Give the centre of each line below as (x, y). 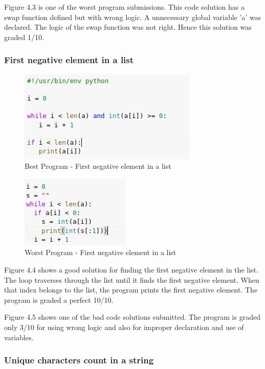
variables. (19, 337)
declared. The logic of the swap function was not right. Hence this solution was (128, 27)
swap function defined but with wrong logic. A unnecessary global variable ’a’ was (133, 17)
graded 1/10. (24, 37)
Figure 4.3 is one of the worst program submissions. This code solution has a (125, 7)
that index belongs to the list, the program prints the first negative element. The (131, 290)
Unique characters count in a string (79, 360)
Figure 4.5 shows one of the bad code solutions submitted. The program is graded (132, 317)
